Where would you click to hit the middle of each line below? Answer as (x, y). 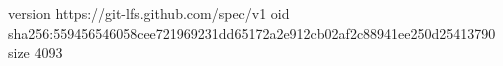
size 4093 (35, 52)
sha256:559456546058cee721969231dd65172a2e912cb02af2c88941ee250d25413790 (252, 32)
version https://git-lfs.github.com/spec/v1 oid (149, 13)
